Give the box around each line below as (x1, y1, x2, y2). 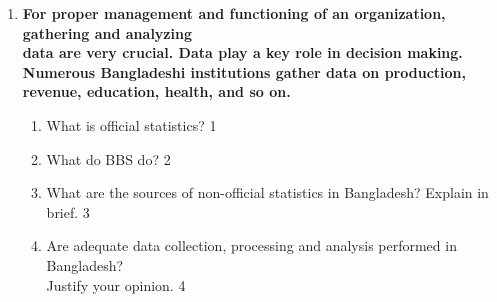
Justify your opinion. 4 (46, 274, 186, 295)
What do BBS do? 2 (46, 148, 171, 169)
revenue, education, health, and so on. (22, 81, 291, 102)
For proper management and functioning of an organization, (22, 3, 446, 23)
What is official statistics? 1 (46, 114, 217, 135)
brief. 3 (46, 201, 90, 222)
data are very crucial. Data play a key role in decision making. (22, 42, 463, 63)
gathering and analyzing (22, 22, 192, 43)
